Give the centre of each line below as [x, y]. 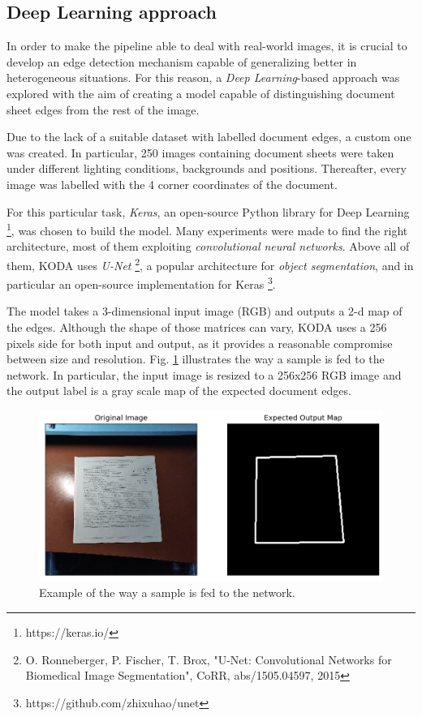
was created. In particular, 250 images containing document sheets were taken [200, 152]
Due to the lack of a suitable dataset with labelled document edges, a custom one [209, 137]
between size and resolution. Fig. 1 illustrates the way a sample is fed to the [196, 359]
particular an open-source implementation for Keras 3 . [141, 283]
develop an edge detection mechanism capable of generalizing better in [182, 61]
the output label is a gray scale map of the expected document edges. [179, 391]
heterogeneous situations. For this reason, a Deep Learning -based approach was [203, 77]
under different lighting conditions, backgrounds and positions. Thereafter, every [207, 168]
